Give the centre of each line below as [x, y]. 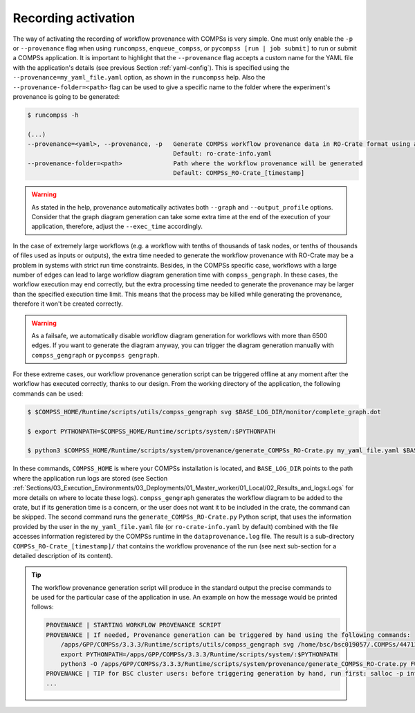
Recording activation [74, 18]
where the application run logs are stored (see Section [90, 478]
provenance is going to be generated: [66, 96]
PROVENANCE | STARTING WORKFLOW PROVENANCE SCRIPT [133, 625]
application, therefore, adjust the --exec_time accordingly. [117, 226]
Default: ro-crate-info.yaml [223, 154]
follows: [43, 607]
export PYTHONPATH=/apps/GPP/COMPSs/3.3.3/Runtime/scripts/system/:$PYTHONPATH [199, 654]
